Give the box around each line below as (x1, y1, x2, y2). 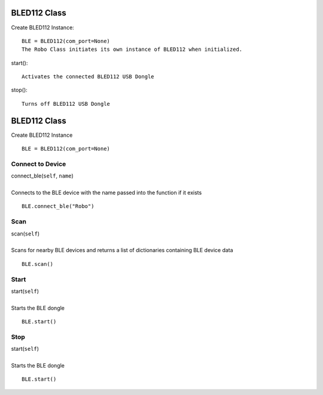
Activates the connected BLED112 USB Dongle (22, 74, 155, 80)
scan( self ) (11, 230, 40, 237)
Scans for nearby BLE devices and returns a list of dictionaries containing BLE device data (11, 247, 233, 254)
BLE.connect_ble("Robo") (22, 203, 95, 210)
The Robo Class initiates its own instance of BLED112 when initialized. (22, 46, 243, 53)
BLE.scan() (22, 261, 54, 267)
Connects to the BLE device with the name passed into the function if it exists (11, 189, 202, 197)
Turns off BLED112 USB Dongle (22, 100, 111, 107)
